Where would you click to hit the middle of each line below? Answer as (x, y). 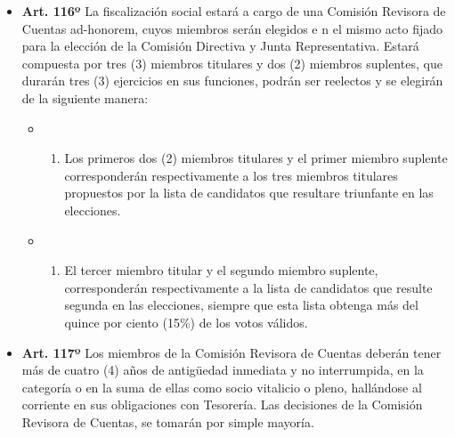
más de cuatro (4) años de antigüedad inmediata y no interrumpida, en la (223, 370)
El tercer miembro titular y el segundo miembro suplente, (221, 270)
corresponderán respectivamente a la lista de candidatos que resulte (248, 287)
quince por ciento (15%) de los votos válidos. (186, 322)
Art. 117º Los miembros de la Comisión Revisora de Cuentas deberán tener (232, 352)
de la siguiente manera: (85, 97)
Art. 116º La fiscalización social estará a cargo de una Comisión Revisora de (234, 11)
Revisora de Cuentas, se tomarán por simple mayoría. (168, 421)
